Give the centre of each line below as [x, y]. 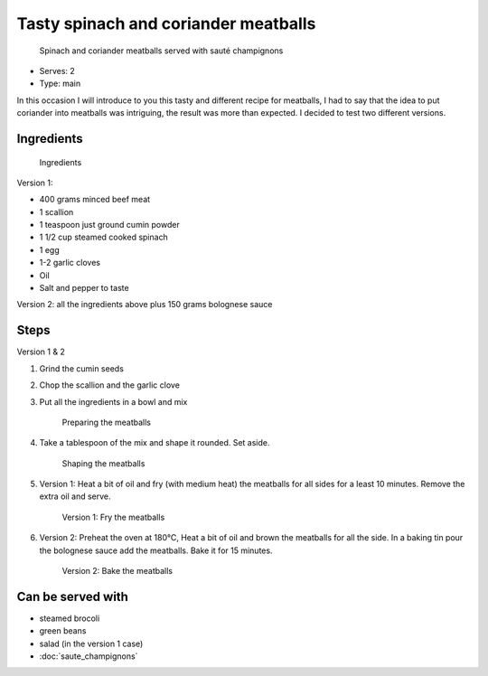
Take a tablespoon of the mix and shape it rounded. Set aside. [155, 443]
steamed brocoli [70, 618]
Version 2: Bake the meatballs [117, 571]
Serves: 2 [57, 70]
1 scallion [56, 211]
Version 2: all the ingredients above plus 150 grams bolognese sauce [145, 305]
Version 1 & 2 [41, 352]
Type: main [60, 84]
